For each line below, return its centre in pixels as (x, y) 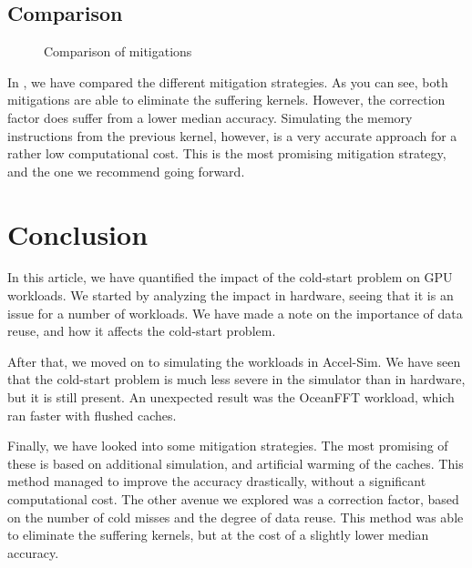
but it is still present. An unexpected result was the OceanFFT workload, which (231, 397)
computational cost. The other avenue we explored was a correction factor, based (233, 499)
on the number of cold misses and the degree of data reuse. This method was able (236, 517)
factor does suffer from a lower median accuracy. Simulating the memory (210, 117)
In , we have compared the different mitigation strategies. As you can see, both (228, 81)
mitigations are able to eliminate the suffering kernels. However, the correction (226, 100)
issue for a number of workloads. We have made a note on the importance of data (235, 313)
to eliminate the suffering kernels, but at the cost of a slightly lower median (218, 535)
